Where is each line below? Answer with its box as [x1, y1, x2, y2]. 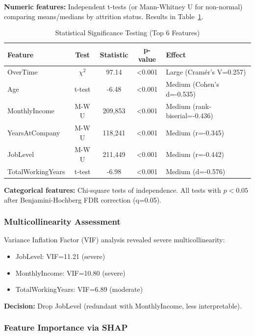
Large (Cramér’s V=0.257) [166, 67, 246, 77]
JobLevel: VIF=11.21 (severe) [15, 251, 105, 261]
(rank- [193, 101, 211, 111]
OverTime [7, 67, 38, 77]
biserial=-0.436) [166, 110, 213, 121]
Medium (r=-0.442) [166, 149, 224, 159]
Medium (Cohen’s [166, 79, 219, 89]
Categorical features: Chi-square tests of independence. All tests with [4, 184, 221, 195]
